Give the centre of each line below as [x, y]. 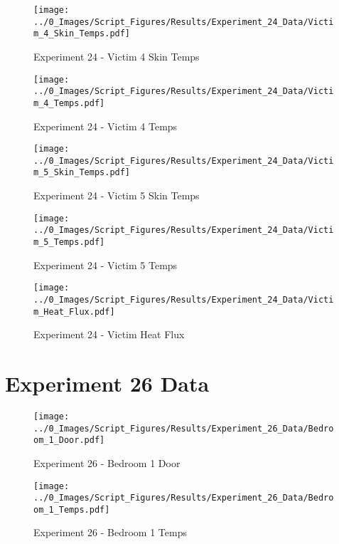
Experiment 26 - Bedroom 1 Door [107, 462]
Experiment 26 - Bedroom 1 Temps [110, 532]
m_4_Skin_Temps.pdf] [82, 34]
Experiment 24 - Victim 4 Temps [106, 126]
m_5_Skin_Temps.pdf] [82, 173]
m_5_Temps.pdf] [69, 242]
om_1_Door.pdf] [69, 440]
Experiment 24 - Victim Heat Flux [109, 334]
